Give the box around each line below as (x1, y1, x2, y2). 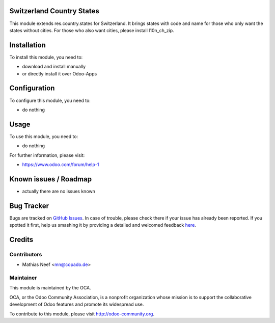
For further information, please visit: (9, 152, 85, 158)
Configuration (9, 84, 55, 93)
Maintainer (9, 274, 37, 281)
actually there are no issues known (22, 188, 95, 194)
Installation (9, 41, 46, 49)
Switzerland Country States (9, 7, 99, 15)
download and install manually (22, 64, 86, 70)
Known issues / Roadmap (9, 175, 92, 183)
